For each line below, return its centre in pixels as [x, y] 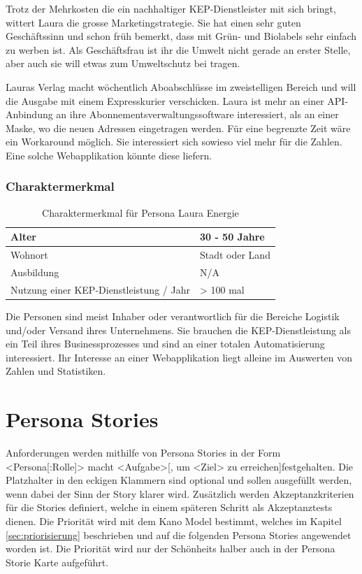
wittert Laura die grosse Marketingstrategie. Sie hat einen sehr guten [153, 22]
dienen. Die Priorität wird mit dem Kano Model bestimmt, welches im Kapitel [174, 521]
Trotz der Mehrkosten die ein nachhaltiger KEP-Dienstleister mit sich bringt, [171, 8]
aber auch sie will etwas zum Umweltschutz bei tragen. [123, 63]
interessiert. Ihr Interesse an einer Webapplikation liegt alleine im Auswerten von [179, 357]
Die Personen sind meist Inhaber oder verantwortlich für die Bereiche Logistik [173, 316]
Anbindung [29, 114]
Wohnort [29, 255]
